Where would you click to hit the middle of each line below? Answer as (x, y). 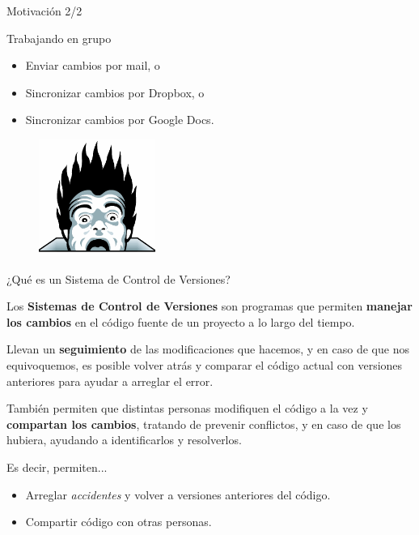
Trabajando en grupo (59, 38)
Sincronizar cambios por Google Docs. (120, 120)
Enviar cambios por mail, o (93, 65)
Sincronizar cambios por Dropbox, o (115, 92)
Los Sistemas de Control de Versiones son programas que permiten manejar (209, 306)
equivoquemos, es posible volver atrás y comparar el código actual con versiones (205, 364)
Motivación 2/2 (44, 11)
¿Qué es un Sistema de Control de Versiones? (119, 278)
